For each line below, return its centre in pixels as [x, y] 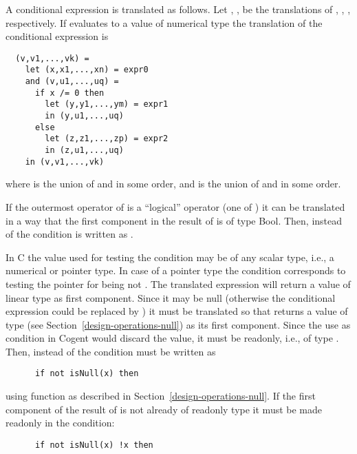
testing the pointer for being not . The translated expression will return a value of [178, 283]
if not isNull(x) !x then [94, 445]
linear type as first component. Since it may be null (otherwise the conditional [171, 297]
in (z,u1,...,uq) [84, 151]
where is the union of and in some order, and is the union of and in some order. [173, 184]
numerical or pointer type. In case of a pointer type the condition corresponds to [176, 270]
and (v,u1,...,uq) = [72, 82]
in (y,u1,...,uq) [84, 116]
